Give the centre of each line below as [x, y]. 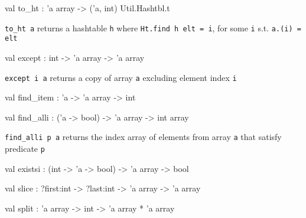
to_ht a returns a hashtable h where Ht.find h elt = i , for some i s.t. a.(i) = [153, 27]
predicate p [25, 148]
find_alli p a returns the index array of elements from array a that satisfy [143, 137]
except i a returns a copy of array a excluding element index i [121, 77]
